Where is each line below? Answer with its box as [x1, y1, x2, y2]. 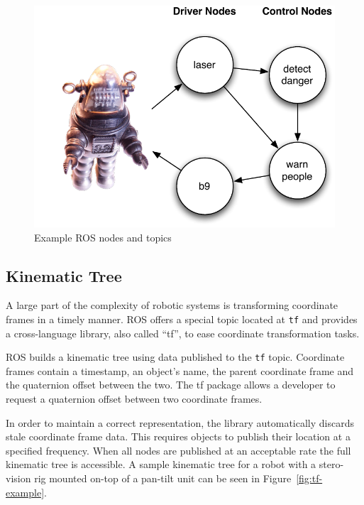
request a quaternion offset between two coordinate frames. [6, 391, 263, 406]
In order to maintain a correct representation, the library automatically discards [6, 415, 354, 430]
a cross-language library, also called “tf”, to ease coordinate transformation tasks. [6, 325, 360, 340]
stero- [319, 457, 344, 472]
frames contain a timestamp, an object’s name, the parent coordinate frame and [6, 363, 353, 378]
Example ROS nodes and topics [34, 229, 172, 244]
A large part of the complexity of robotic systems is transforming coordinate [6, 298, 338, 313]
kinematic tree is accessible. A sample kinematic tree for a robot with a [6, 457, 316, 472]
